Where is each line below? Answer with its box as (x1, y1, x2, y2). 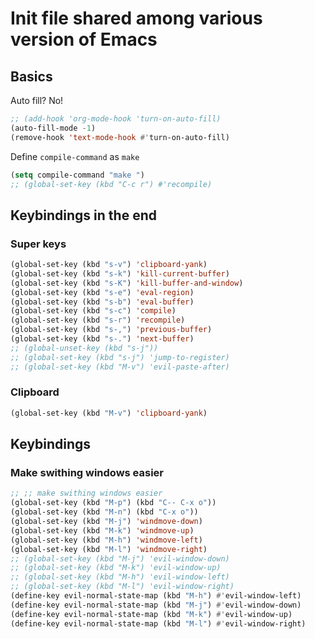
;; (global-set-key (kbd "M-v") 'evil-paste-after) (10, 362, 230, 372)
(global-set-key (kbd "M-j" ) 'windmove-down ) (10, 517, 203, 527)
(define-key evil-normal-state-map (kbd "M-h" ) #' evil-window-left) (10, 591, 302, 601)
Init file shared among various (10, 7, 263, 30)
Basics (10, 68, 53, 85)
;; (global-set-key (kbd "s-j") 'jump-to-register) (10, 352, 230, 362)
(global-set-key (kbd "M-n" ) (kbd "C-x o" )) (10, 507, 199, 517)
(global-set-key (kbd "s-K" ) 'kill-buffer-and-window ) (10, 278, 244, 288)
